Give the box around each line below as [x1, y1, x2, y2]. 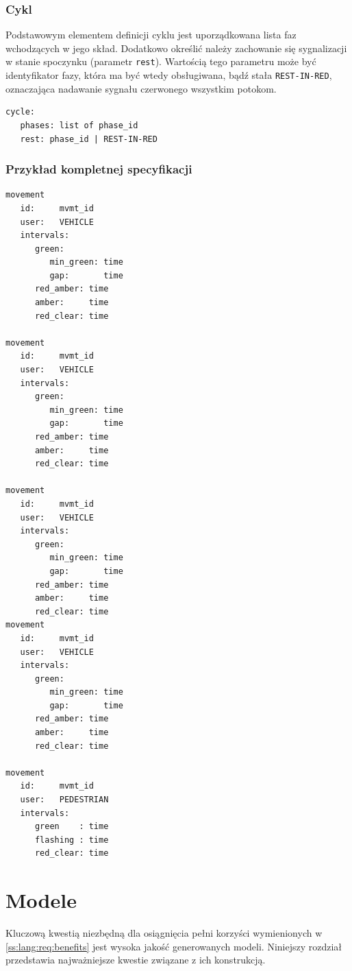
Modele [5, 886, 77, 914]
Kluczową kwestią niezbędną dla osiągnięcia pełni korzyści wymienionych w [5, 926, 323, 940]
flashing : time [34, 835, 109, 845]
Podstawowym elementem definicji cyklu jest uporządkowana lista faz [5, 27, 297, 42]
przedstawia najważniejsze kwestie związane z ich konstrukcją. [5, 952, 266, 967]
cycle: [5, 107, 35, 117]
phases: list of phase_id [20, 120, 138, 130]
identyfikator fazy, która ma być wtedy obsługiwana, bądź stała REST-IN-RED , [5, 68, 332, 82]
